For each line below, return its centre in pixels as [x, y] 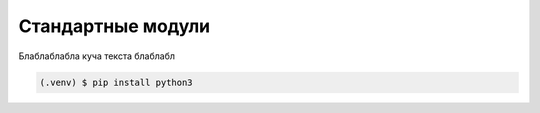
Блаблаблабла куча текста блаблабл [96, 56]
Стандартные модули [114, 26]
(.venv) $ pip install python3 [116, 82]
